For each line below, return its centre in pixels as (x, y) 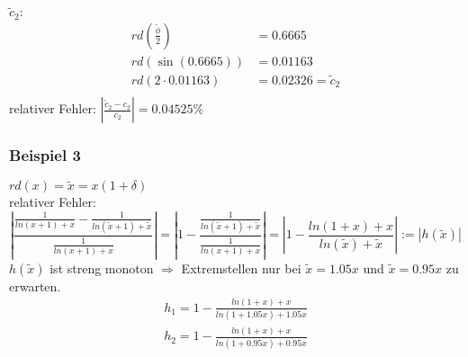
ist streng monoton (102, 268)
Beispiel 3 (45, 154)
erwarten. (35, 286)
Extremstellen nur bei (241, 268)
